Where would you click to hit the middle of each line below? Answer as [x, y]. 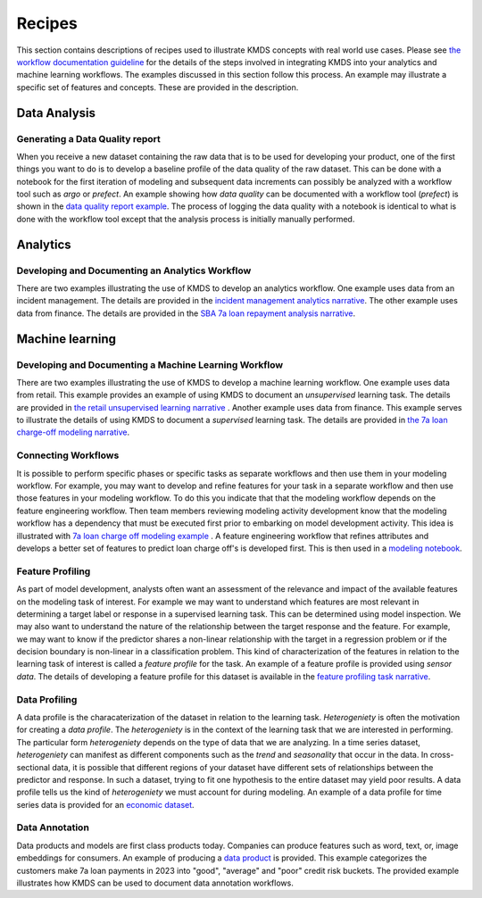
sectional [33, 767]
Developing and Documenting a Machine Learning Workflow [150, 364]
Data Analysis [56, 113]
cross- [442, 755]
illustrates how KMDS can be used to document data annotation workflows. [155, 883]
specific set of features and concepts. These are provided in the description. [158, 87]
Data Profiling [47, 699]
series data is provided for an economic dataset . [106, 804]
